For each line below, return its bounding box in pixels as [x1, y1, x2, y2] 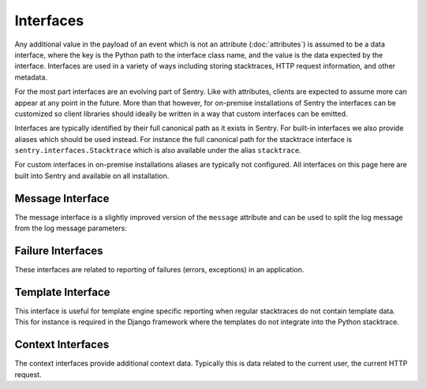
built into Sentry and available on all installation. [14, 170, 170, 181]
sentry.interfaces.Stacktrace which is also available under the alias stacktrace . [14, 146, 301, 155]
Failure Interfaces [14, 244, 103, 257]
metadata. [14, 72, 47, 82]
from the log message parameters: [14, 223, 128, 233]
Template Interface [14, 285, 110, 299]
